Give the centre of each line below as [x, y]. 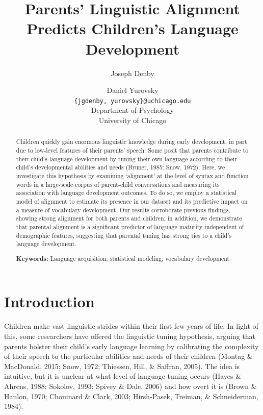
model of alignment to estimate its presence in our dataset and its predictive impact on [132, 201]
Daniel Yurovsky [133, 90]
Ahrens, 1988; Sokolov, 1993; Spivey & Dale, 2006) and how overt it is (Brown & [130, 386]
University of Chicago [133, 120]
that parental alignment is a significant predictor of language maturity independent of [130, 226]
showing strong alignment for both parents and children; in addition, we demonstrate [129, 218]
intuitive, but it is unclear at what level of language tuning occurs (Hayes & [123, 376]
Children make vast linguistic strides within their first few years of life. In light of [131, 326]
